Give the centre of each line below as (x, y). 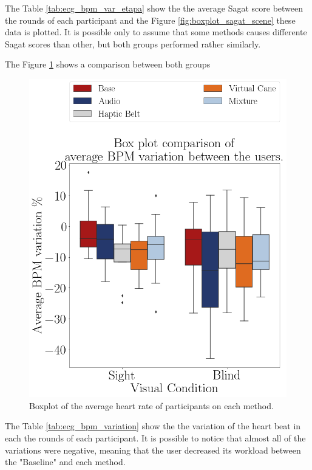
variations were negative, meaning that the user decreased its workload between (153, 450)
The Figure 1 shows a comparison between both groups (108, 64)
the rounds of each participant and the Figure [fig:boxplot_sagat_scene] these (150, 20)
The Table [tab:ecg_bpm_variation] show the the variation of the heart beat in (153, 426)
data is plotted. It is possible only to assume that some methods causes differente (156, 32)
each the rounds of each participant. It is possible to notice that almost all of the (155, 437)
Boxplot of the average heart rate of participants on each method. (151, 405)
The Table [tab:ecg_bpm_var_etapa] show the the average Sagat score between (154, 8)
